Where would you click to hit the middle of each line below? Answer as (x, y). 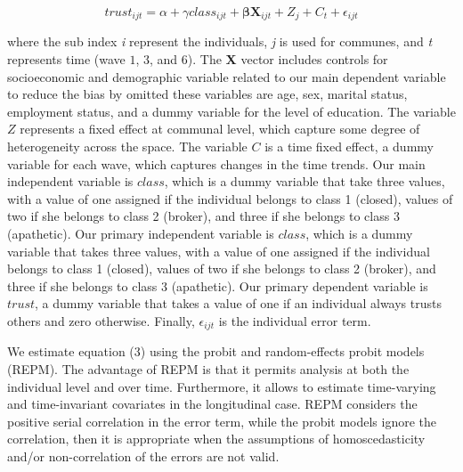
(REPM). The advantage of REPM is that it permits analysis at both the (208, 369)
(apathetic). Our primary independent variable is (141, 233)
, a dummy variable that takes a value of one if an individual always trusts (238, 303)
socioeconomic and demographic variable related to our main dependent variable (227, 76)
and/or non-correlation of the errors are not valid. (143, 456)
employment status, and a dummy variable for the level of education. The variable (231, 111)
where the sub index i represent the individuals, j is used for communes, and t (220, 41)
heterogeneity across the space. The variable (127, 146)
